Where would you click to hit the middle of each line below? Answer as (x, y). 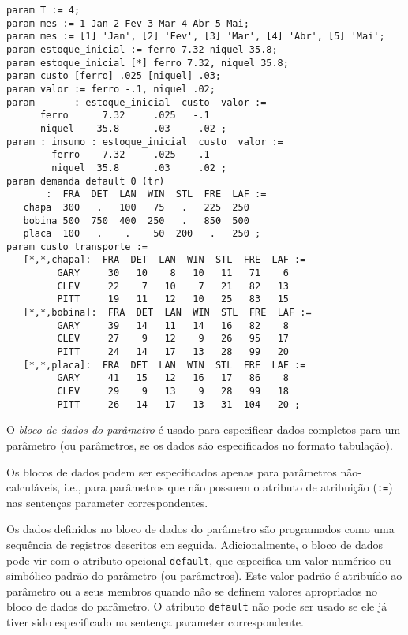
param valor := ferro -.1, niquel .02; (111, 89)
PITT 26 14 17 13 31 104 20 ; (179, 404)
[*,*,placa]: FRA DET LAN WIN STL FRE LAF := (165, 365)
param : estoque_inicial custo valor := (137, 102)
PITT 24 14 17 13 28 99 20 (173, 352)
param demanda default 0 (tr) (86, 181)
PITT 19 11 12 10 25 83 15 (173, 299)
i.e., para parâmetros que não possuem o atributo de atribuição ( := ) (228, 487)
